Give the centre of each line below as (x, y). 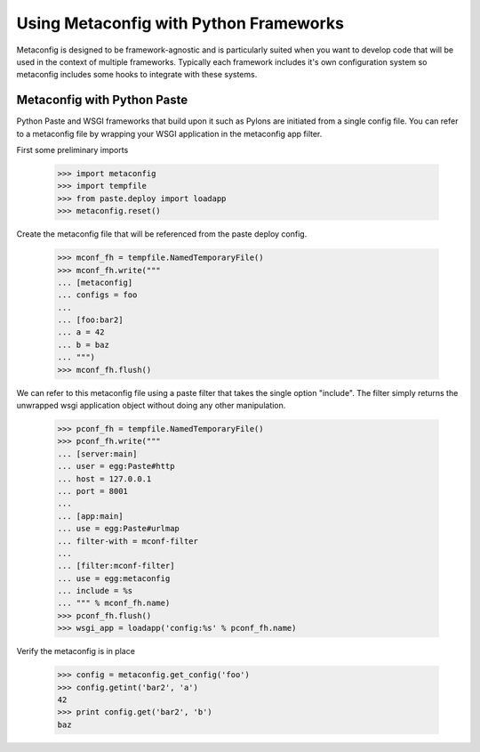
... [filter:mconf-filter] (116, 566)
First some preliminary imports (72, 150)
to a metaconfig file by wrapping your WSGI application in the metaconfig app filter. (169, 133)
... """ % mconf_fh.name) (114, 603)
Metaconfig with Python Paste (102, 100)
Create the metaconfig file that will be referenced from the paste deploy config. (162, 234)
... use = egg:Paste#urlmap (118, 529)
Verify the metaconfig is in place (76, 651)
